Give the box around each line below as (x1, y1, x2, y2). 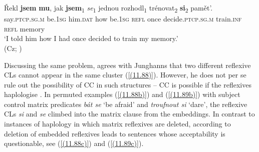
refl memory (4, 23, 45, 33)
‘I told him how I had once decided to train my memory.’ (4, 33, 178, 43)
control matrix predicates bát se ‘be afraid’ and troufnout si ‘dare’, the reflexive (4, 98, 247, 109)
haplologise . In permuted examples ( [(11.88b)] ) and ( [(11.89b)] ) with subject (4, 89, 240, 99)
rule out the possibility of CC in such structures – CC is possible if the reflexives (4, 79, 251, 89)
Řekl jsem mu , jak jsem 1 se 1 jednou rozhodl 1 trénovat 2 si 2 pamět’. (4, 2, 213, 14)
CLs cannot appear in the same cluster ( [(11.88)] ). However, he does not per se (4, 69, 246, 80)
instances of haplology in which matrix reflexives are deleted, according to (4, 118, 231, 129)
